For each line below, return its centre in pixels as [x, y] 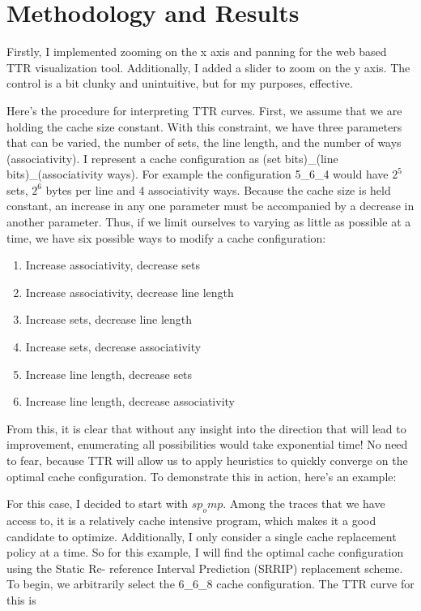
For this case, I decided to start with [98, 503]
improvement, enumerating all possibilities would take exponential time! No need [207, 444]
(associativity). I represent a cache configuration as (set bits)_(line [172, 158]
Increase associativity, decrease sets [113, 265]
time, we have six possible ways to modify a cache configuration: [166, 237]
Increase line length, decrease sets [109, 374]
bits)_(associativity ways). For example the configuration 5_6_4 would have [198, 174]
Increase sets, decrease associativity [113, 347]
